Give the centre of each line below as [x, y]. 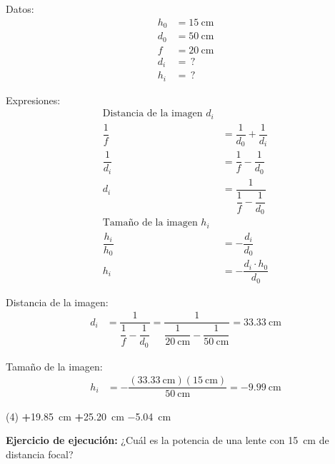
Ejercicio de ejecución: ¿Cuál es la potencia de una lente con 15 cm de [167, 440]
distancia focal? [40, 454]
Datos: [20, 9]
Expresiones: [33, 100]
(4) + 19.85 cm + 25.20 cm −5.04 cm [89, 416]
